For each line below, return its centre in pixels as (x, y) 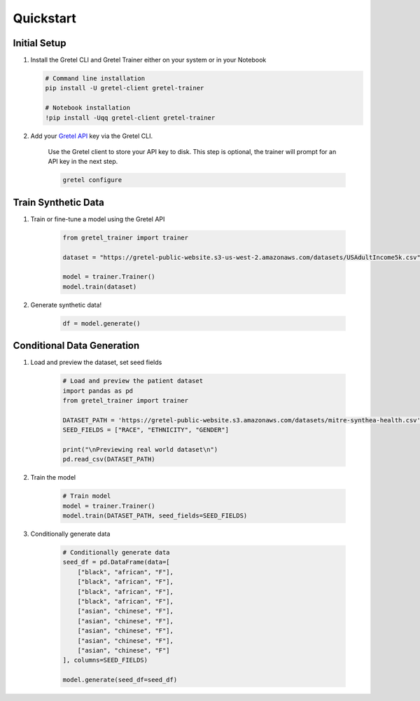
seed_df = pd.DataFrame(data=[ (117, 562)
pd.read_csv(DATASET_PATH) (109, 459)
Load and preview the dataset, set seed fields (96, 362)
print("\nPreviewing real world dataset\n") (140, 449)
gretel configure (92, 180)
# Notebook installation (88, 108)
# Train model (87, 496)
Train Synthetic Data (58, 202)
